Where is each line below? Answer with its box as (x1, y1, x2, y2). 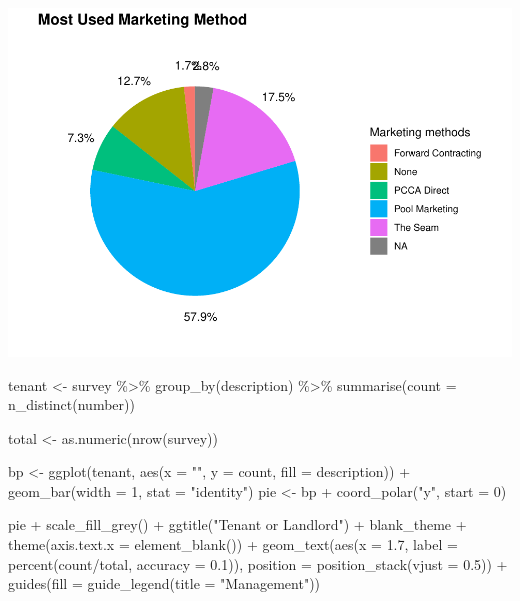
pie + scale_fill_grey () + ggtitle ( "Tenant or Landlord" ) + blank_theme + (8, 514, 467, 535)
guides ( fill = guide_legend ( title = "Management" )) (8, 573, 321, 594)
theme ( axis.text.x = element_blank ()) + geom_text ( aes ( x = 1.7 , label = (8, 534, 458, 555)
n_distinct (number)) (8, 394, 135, 415)
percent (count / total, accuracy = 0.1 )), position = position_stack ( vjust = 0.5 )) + (8, 553, 508, 574)
